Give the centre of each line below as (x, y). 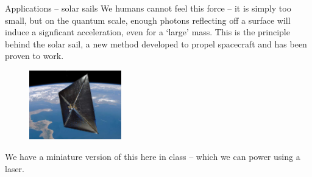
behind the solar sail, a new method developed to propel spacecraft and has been (156, 43)
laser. (15, 168)
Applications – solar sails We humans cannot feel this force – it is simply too (148, 8)
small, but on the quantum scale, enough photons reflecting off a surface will (148, 20)
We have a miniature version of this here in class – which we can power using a (153, 156)
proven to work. (34, 56)
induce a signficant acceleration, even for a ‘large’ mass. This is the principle (147, 32)
